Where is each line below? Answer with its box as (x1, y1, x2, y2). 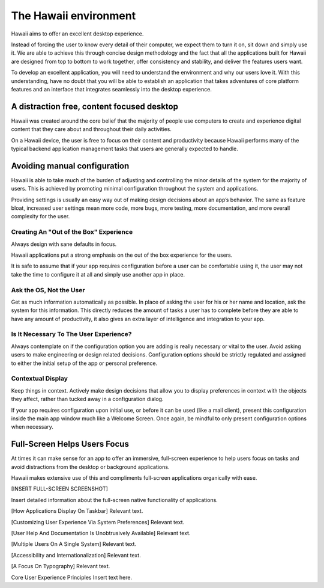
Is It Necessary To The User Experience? (11, 330, 132, 338)
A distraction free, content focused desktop (11, 101, 178, 111)
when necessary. (11, 423, 54, 430)
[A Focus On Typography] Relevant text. (11, 563, 110, 570)
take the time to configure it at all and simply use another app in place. (11, 271, 185, 278)
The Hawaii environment (11, 9, 136, 22)
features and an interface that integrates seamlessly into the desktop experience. (11, 85, 212, 93)
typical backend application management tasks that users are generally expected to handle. (11, 145, 238, 152)
